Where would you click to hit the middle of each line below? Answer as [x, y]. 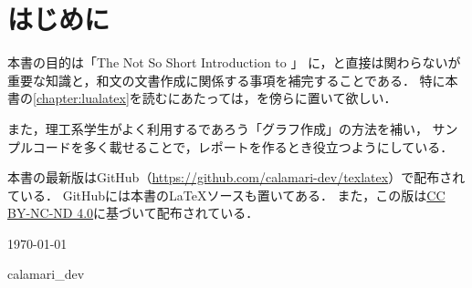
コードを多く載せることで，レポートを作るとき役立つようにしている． [243, 146]
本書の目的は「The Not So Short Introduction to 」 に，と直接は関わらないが [234, 62]
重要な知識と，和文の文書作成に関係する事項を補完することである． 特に [226, 80]
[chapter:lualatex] [81, 98]
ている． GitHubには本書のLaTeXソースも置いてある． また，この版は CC [226, 195]
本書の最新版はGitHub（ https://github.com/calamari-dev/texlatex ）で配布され [236, 177]
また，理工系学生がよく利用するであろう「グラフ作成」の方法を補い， [218, 128]
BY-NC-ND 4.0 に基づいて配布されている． [133, 213]
